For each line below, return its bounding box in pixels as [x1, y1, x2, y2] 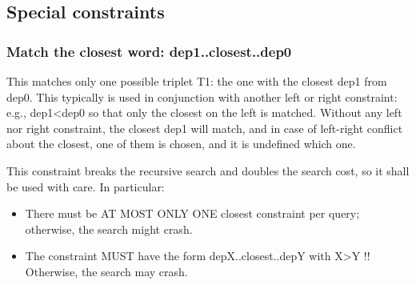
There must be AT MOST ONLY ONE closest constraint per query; [25, 205, 360, 222]
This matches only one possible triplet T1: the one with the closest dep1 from [6, 73, 387, 89]
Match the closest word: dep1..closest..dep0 [6, 41, 292, 61]
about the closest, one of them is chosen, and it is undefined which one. [6, 135, 356, 152]
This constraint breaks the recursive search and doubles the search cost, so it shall [6, 162, 410, 179]
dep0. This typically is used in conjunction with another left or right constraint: [6, 88, 398, 105]
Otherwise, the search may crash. [25, 263, 188, 279]
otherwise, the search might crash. [25, 220, 193, 237]
